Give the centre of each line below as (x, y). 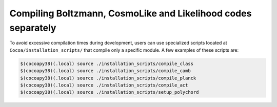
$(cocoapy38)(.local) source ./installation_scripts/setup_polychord (110, 92)
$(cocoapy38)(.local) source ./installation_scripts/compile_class (107, 63)
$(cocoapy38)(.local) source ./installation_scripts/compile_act (104, 85)
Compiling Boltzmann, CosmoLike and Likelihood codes (131, 13)
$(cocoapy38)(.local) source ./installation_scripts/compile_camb (105, 71)
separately (33, 28)
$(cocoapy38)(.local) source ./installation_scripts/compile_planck (108, 78)
